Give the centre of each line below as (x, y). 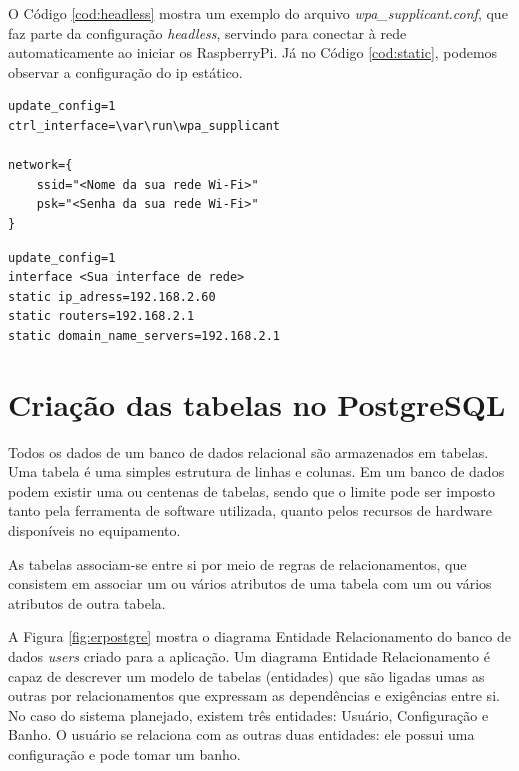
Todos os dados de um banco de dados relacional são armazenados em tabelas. (248, 451)
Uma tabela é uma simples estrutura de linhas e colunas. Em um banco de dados (256, 471)
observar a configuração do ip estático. (125, 71)
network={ (40, 165)
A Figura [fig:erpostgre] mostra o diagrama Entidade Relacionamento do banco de (260, 636)
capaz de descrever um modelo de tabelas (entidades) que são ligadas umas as (246, 675)
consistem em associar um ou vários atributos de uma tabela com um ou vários (250, 583)
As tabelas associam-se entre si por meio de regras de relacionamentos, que (237, 563)
